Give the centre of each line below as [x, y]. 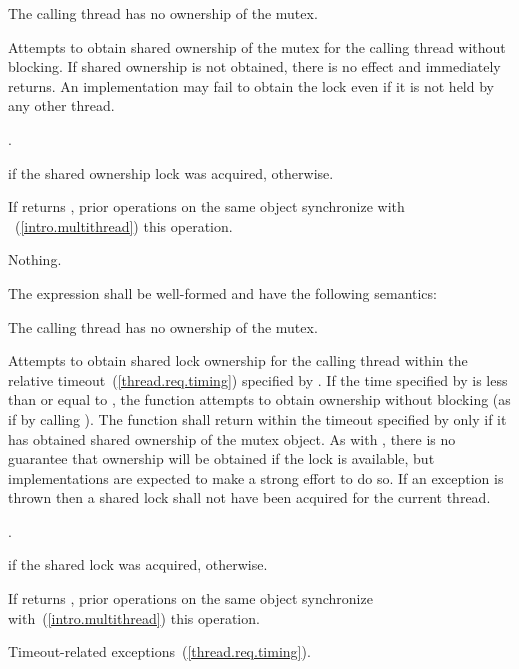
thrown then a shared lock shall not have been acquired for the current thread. [249, 497]
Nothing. [35, 259]
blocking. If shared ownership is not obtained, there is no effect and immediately [254, 66]
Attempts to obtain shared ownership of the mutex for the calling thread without [257, 46]
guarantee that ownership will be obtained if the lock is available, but [221, 458]
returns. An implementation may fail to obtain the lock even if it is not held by [251, 85]
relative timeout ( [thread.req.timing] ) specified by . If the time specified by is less [258, 379]
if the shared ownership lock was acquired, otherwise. [171, 172]
